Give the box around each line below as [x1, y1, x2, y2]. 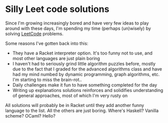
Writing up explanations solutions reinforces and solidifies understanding [12, 87, 163, 93]
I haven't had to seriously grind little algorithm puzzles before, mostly [12, 60, 156, 66]
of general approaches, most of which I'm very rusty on [12, 92, 128, 98]
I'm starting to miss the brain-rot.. [12, 76, 82, 82]
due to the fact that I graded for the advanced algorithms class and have [12, 66, 162, 72]
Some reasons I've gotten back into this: [5, 40, 89, 46]
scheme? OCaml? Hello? [5, 112, 56, 118]
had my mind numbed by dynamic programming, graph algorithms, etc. [12, 71, 160, 77]
